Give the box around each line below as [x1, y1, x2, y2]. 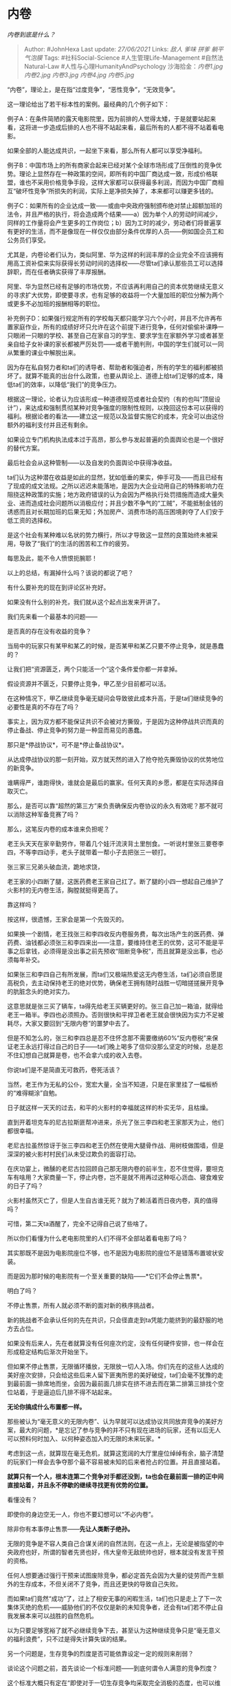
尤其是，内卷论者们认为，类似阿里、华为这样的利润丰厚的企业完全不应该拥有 [7, 250, 224, 259]
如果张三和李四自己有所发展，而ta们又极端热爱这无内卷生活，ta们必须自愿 [7, 970, 217, 978]
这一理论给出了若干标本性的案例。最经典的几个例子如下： [7, 100, 170, 108]
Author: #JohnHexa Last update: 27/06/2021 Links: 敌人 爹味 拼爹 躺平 [23, 45, 224, 53]
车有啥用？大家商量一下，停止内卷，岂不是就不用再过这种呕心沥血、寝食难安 [7, 1173, 224, 1181]
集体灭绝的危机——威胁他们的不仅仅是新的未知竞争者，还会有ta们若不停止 [7, 1603, 218, 1611]
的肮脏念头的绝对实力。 [7, 987, 74, 995]
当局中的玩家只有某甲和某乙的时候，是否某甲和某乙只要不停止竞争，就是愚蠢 [7, 641, 224, 650]
